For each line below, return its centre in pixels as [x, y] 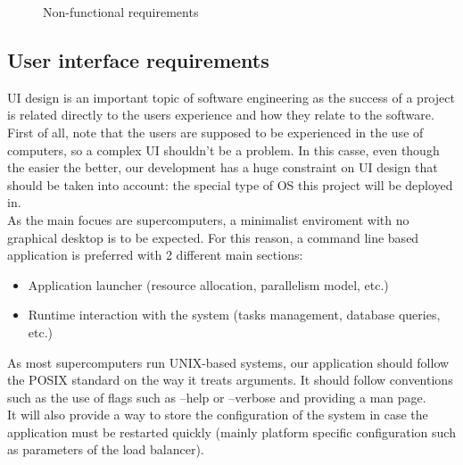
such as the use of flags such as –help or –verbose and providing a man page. [217, 397]
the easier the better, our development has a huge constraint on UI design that [223, 167]
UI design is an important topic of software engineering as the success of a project [231, 97]
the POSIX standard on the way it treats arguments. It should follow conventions [230, 380]
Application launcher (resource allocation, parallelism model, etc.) [208, 284]
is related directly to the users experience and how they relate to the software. [221, 115]
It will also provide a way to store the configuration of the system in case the [218, 415]
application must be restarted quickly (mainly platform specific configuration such [231, 432]
